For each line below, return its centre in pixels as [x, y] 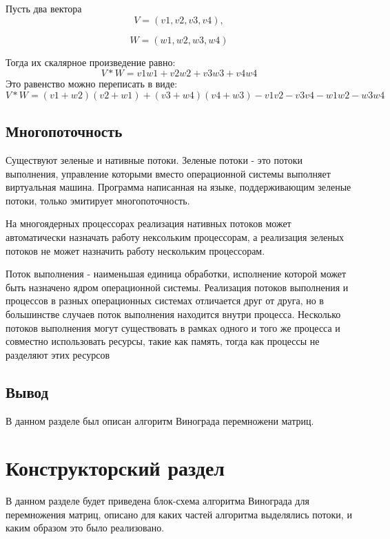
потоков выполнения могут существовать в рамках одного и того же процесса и [173, 327]
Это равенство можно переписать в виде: [92, 84]
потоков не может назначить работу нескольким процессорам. [135, 250]
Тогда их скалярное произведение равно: [91, 62]
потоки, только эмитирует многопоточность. [98, 200]
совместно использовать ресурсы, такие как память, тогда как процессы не [163, 341]
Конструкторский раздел [115, 468]
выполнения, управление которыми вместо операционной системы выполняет [168, 173]
